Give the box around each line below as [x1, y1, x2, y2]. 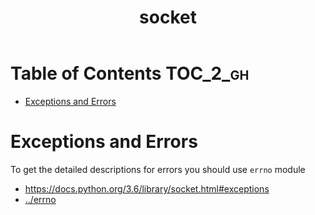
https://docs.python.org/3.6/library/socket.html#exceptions [24, 182, 270, 195]
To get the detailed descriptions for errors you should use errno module [10, 163, 306, 175]
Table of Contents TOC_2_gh [10, 62, 250, 85]
